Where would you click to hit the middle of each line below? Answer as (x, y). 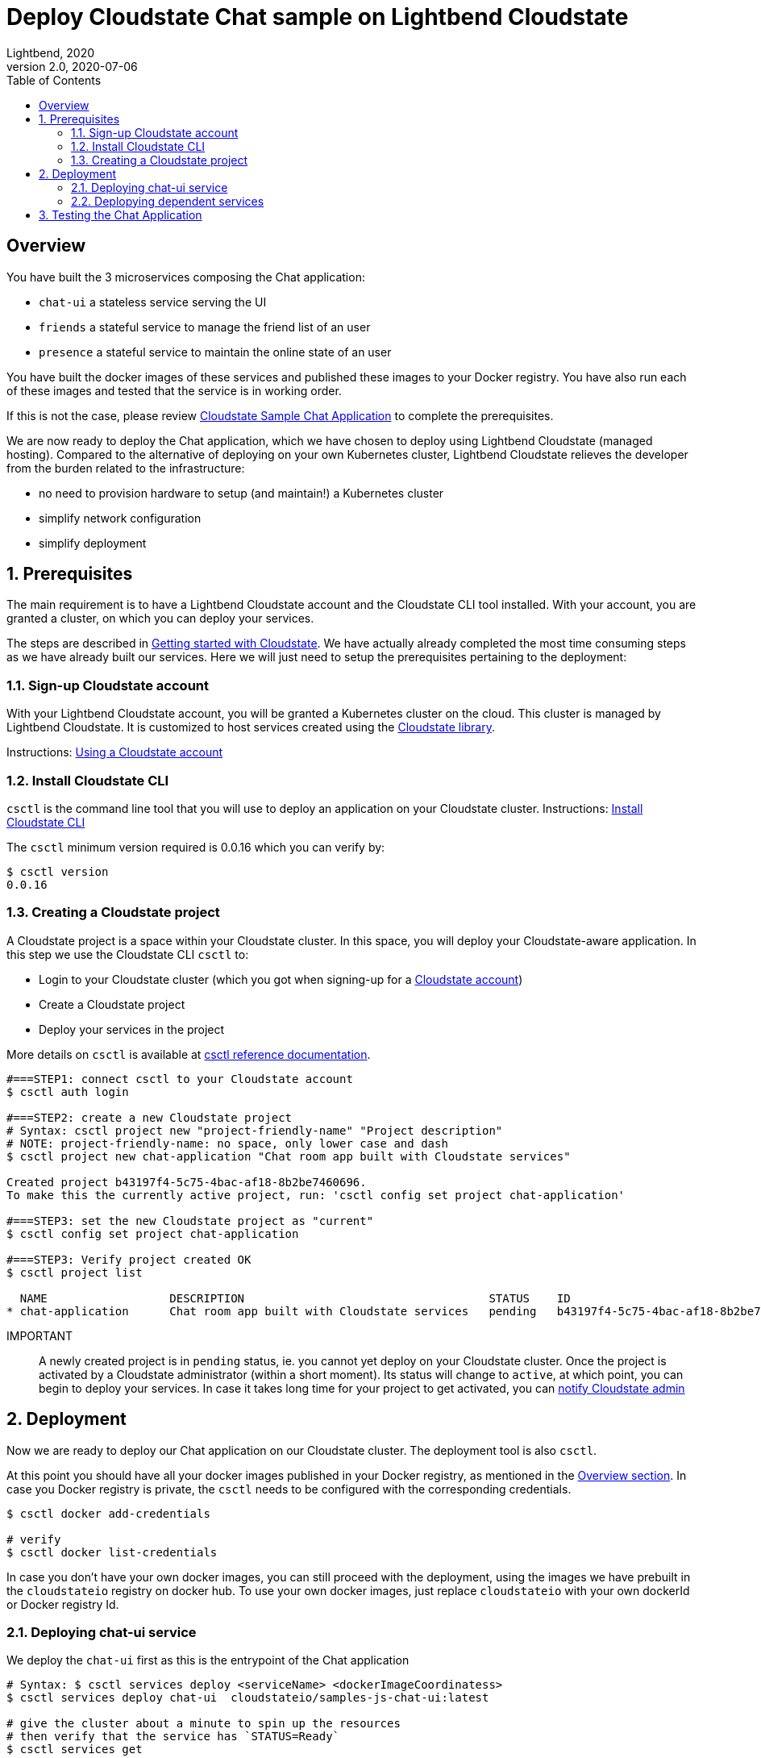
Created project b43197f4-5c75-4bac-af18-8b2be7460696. (187, 1182)
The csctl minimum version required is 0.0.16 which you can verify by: (196, 847)
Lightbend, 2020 (51, 52)
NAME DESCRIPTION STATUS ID (295, 1298)
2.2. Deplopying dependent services (168, 201)
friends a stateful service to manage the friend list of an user (205, 327)
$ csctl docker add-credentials (108, 1513)
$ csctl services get (75, 1750)
